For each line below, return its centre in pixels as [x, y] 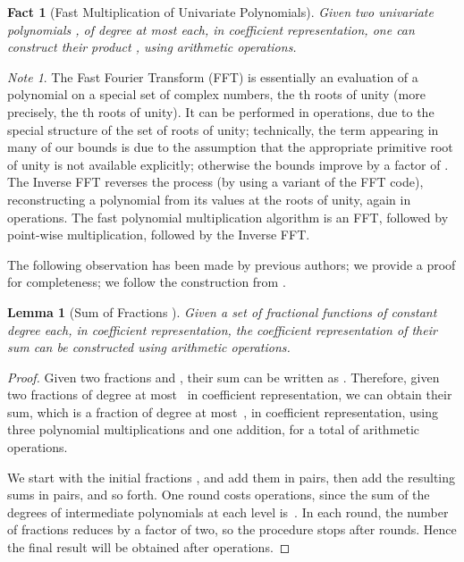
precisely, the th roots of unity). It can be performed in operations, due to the [221, 111]
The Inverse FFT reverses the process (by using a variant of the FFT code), [215, 182]
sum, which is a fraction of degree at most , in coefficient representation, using [223, 411]
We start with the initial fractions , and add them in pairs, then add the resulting [232, 477]
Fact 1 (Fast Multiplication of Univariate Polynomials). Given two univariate [220, 12]
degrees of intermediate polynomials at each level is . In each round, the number [228, 512]
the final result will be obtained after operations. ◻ [149, 547]
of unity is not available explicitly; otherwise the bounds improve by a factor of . [228, 164]
